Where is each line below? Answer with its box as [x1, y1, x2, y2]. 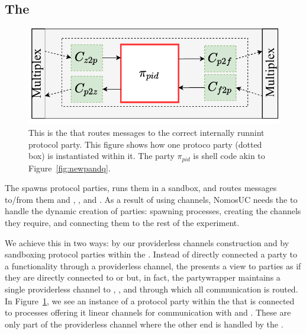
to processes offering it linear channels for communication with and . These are [5, 306, 291, 319]
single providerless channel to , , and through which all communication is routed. [5, 282, 298, 295]
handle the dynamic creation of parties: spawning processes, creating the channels [5, 205, 301, 217]
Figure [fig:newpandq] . [28, 161, 111, 174]
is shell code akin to [193, 149, 265, 162]
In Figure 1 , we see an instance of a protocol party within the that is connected [5, 294, 295, 307]
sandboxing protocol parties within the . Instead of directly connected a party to [5, 248, 297, 260]
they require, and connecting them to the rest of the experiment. [5, 216, 240, 228]
